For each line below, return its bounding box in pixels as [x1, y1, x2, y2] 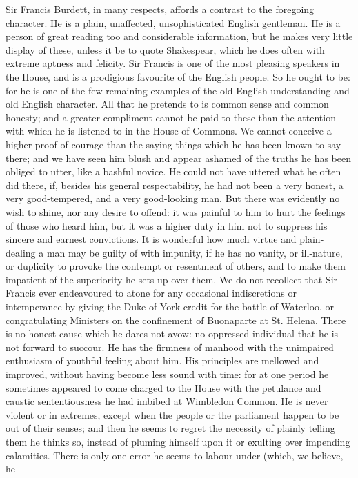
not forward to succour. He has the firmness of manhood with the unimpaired [6, 339, 334, 354]
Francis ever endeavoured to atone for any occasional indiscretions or [6, 286, 297, 300]
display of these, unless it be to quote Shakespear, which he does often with [6, 42, 325, 57]
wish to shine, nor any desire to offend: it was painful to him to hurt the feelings [6, 204, 346, 219]
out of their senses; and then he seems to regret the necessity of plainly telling [6, 421, 335, 435]
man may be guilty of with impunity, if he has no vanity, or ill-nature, [46, 245, 343, 259]
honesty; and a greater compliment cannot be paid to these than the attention [6, 110, 336, 124]
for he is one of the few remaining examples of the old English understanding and [6, 83, 350, 97]
